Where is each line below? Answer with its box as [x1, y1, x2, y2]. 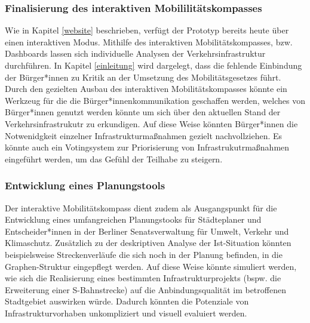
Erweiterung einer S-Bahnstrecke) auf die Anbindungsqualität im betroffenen [5, 283, 286, 296]
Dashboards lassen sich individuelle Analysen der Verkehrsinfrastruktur [5, 47, 266, 60]
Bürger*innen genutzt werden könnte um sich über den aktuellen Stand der [5, 106, 281, 118]
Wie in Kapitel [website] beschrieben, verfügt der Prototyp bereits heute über [5, 24, 289, 36]
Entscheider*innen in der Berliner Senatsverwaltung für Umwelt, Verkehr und [5, 224, 289, 237]
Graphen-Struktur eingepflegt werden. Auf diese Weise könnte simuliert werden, [5, 260, 297, 272]
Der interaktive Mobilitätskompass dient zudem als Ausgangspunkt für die [5, 201, 277, 214]
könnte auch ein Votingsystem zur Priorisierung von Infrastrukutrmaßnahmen [5, 141, 290, 153]
